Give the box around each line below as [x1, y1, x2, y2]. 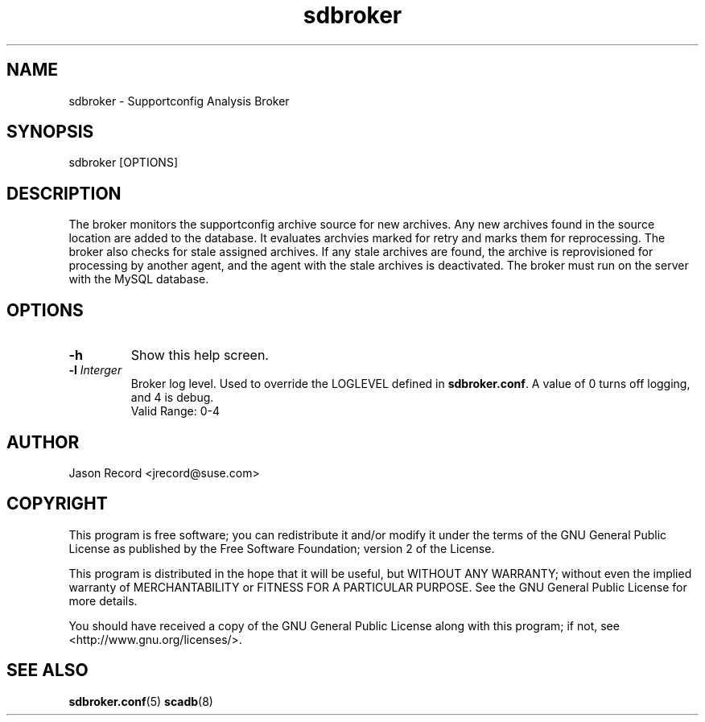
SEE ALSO [6, 660, 89, 681]
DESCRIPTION [6, 183, 122, 204]
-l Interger [68, 363, 122, 378]
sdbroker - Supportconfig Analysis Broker [68, 93, 290, 108]
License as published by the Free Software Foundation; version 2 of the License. [68, 541, 495, 555]
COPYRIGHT [6, 493, 108, 514]
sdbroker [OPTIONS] [68, 155, 178, 170]
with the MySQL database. [68, 272, 209, 287]
